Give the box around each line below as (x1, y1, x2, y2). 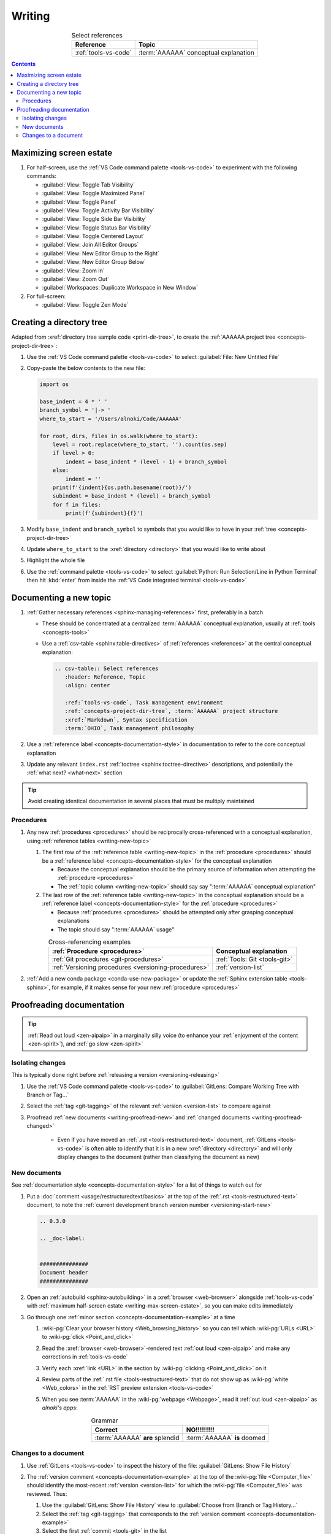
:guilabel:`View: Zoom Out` (42, 276, 110, 283)
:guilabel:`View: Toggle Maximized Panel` (42, 190, 146, 197)
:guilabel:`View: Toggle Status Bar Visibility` (42, 224, 152, 231)
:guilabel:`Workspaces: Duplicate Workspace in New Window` (42, 284, 199, 291)
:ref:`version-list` (216, 963, 264, 972)
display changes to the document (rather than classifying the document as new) (57, 1154, 260, 1161)
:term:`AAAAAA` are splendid (94, 1433, 180, 1442)
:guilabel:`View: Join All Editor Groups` (42, 241, 139, 249)
